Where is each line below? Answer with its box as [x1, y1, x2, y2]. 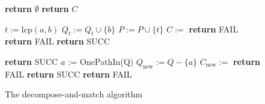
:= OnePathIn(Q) [68, 55, 134, 67]
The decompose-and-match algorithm [5, 88, 142, 100]
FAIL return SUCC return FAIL [5, 67, 132, 80]
